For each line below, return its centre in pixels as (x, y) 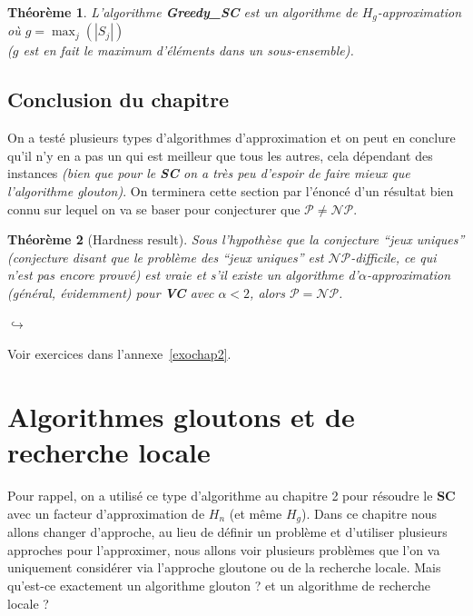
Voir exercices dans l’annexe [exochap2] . (119, 354)
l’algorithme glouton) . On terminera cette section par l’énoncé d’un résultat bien (231, 191)
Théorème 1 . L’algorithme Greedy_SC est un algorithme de (182, 12)
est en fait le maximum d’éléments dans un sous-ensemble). (188, 50)
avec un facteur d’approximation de (106, 513)
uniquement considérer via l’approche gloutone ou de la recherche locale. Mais (224, 567)
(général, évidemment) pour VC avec (111, 293)
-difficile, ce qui (394, 257)
